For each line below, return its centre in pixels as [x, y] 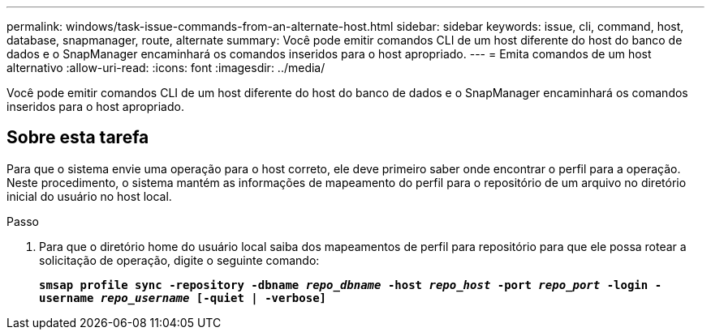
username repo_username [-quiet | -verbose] [183, 298]
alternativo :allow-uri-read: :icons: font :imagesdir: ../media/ [166, 68]
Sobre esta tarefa [78, 138]
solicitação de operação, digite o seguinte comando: [179, 260]
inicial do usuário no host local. [89, 196]
